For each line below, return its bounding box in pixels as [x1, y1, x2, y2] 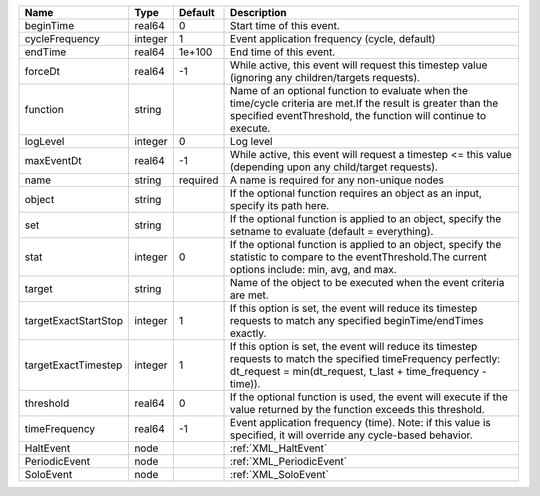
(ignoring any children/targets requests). [230, 71, 420, 84]
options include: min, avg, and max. [230, 263, 397, 276]
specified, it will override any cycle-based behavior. [230, 428, 474, 442]
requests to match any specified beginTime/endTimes [230, 314, 484, 327]
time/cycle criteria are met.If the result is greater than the [230, 96, 499, 110]
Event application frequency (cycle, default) [230, 32, 436, 45]
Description [230, 6, 287, 19]
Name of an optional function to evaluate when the [230, 84, 469, 97]
